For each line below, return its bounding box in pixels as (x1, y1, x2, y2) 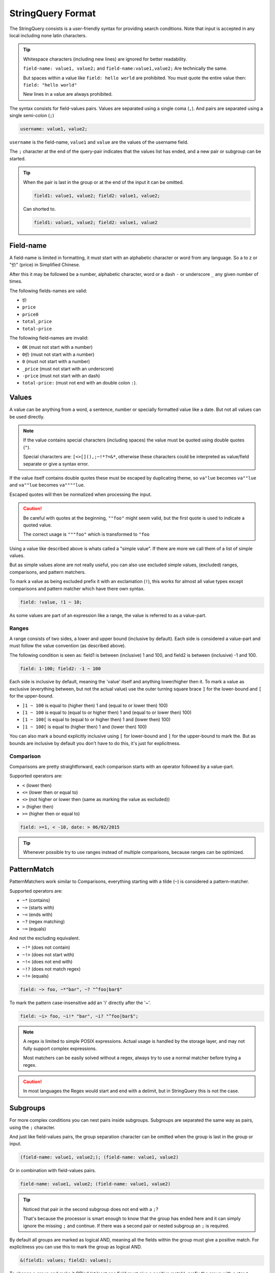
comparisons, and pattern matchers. (9, 569, 86, 575)
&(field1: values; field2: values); (20, 1258, 112, 1263)
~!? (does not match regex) (22, 965, 81, 972)
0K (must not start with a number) (22, 344, 93, 350)
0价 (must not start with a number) (22, 351, 95, 357)
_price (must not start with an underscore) (22, 366, 114, 372)
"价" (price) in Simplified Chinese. (9, 262, 80, 268)
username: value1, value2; (20, 126, 88, 132)
